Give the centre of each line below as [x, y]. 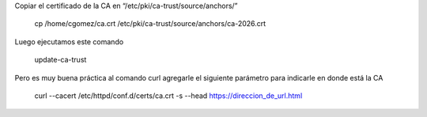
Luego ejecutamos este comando [69, 42]
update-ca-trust [60, 60]
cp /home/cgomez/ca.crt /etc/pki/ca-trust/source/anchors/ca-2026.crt [150, 24]
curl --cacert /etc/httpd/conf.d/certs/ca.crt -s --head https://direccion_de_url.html [168, 96]
